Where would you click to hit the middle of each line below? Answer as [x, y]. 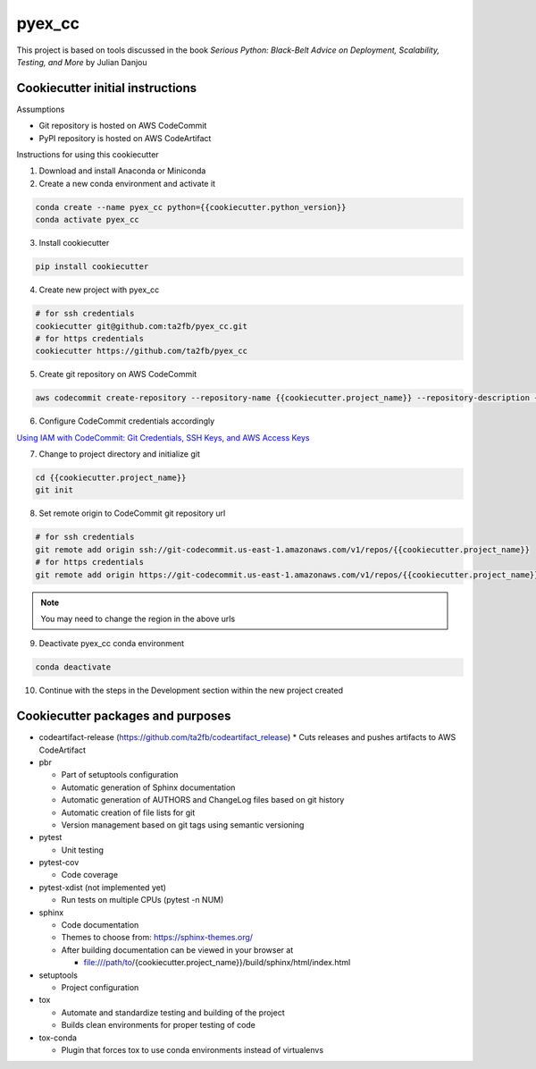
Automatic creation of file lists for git [128, 812]
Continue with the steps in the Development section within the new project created [191, 690]
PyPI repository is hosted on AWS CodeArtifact [125, 138]
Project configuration [100, 987]
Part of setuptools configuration [120, 775]
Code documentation [100, 925]
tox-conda [58, 1038]
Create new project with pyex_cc [99, 290]
